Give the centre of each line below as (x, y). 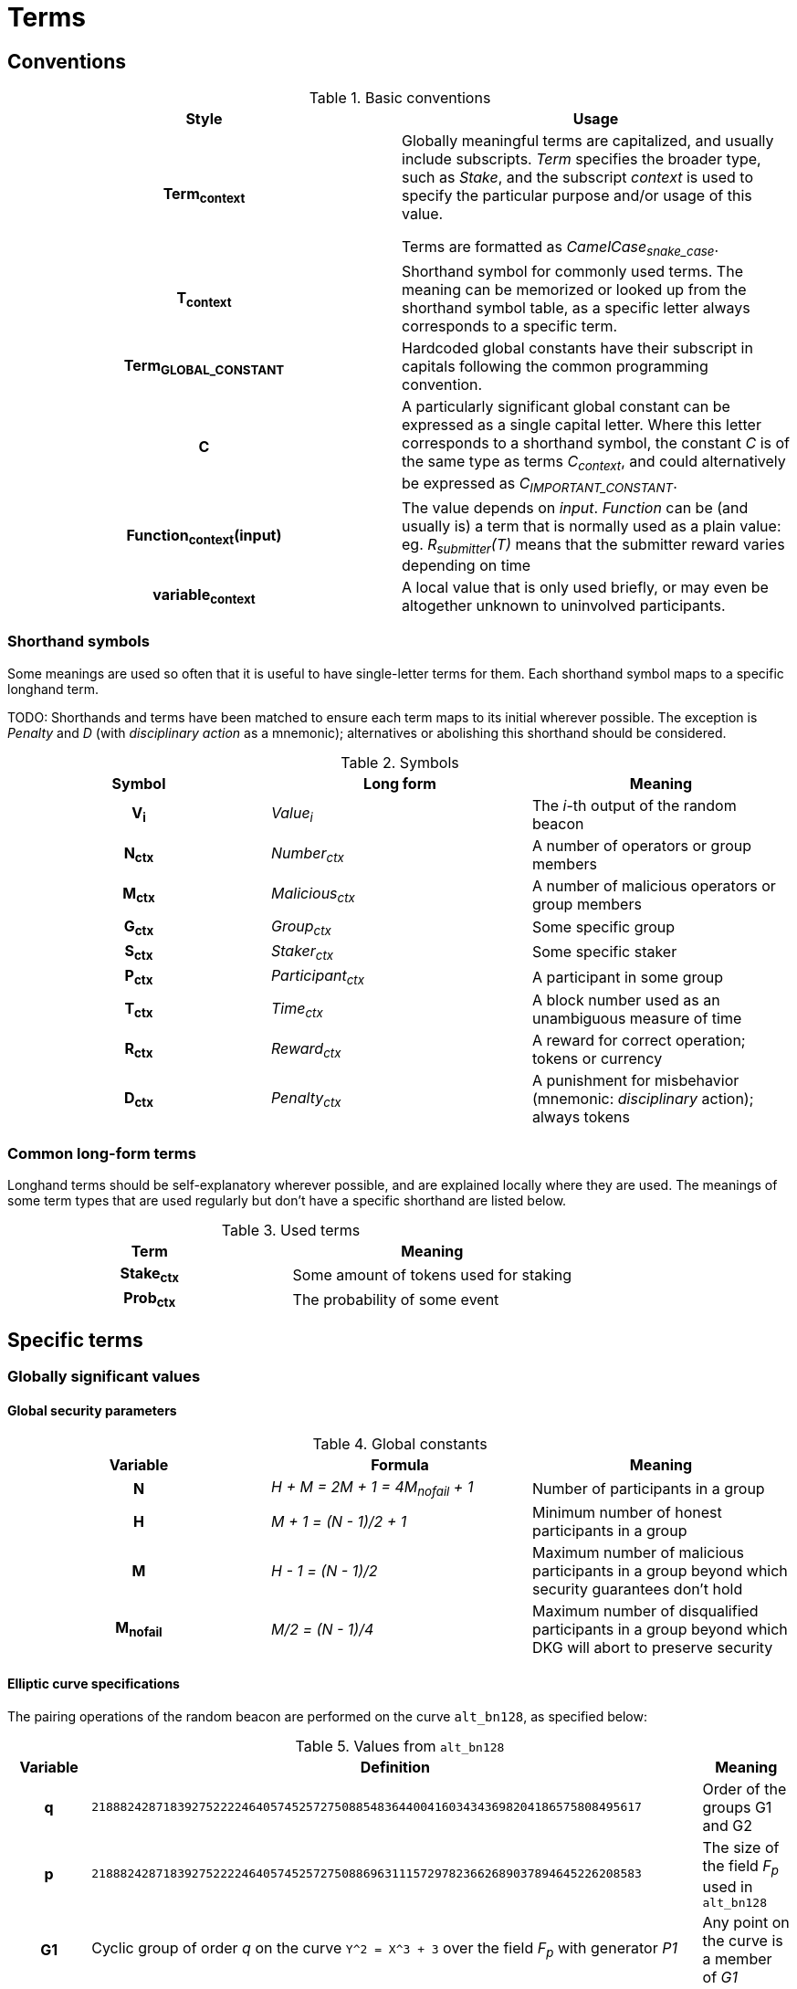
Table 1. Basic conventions (400, 98)
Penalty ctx (306, 1099)
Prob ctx (150, 1300)
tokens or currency (597, 1059)
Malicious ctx (313, 895)
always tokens (581, 1117)
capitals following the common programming (555, 367)
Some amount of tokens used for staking (432, 1274)
